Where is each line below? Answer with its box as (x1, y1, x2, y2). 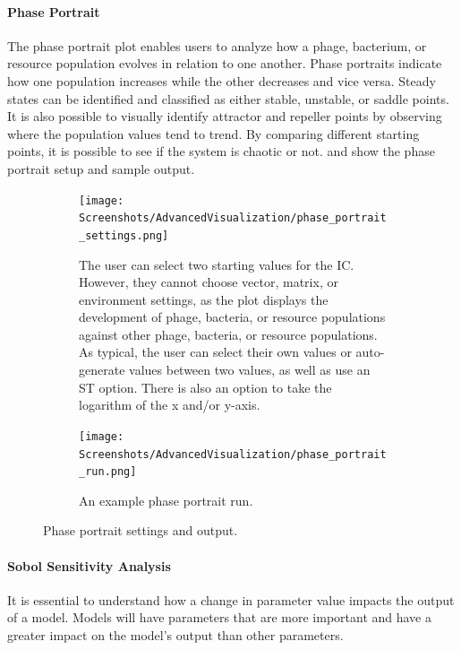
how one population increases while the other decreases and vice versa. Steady (7, 71, 436, 90)
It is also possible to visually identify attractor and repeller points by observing (7, 107, 442, 126)
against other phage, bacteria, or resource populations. (79, 325, 378, 343)
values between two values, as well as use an (129, 360, 371, 379)
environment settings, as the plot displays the (79, 290, 329, 308)
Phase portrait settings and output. (43, 521, 238, 540)
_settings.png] (79, 229, 169, 242)
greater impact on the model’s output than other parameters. (7, 626, 344, 644)
